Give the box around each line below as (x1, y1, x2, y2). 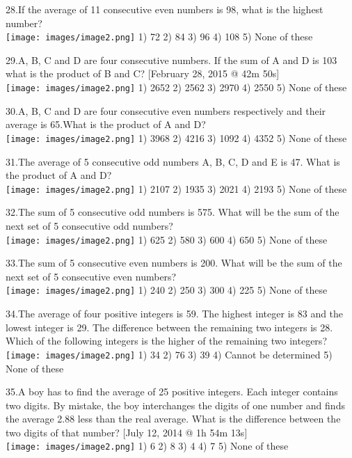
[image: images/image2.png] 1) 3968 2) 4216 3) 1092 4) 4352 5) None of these (6, 130, 347, 145)
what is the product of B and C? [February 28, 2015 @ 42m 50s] (6, 66, 280, 81)
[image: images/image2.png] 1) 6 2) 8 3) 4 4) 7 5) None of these (6, 439, 289, 453)
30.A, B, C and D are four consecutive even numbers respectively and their (6, 103, 326, 118)
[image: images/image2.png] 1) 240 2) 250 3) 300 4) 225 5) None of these (6, 283, 328, 297)
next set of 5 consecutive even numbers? (6, 269, 177, 283)
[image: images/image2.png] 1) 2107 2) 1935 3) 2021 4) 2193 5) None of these (6, 181, 347, 196)
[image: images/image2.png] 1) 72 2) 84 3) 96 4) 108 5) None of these (6, 29, 313, 44)
